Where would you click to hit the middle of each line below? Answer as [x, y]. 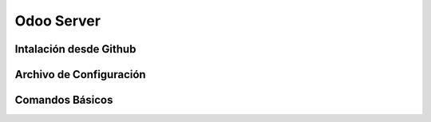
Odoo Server [58, 21]
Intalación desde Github [75, 49]
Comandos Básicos [64, 100]
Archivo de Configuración [81, 75]
